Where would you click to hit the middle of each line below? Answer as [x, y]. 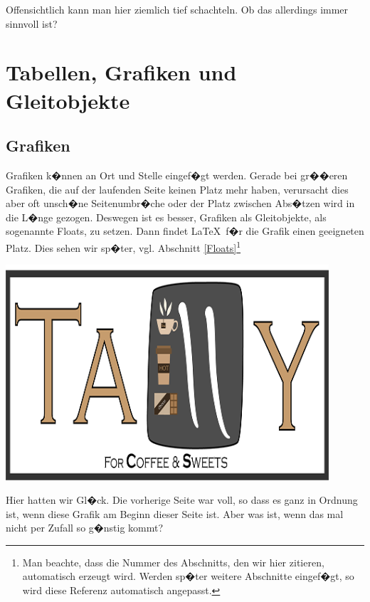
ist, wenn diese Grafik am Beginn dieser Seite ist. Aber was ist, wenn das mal [175, 513]
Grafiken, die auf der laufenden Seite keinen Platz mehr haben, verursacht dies [177, 189]
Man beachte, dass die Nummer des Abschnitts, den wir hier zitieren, [173, 562]
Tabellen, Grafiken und [121, 72]
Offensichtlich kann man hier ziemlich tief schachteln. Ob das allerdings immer [177, 9]
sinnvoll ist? [32, 23]
